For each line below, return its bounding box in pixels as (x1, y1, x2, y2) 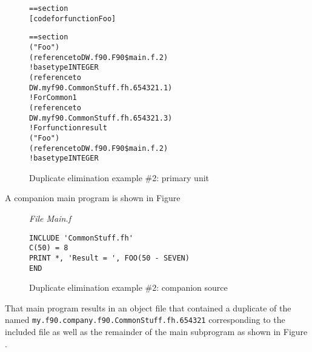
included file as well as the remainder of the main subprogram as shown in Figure (5, 325, 308, 338)
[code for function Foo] (29, 14, 116, 23)
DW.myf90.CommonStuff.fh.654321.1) (29, 83, 173, 92)
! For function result (29, 124, 107, 133)
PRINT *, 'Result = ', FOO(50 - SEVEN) (29, 253, 190, 262)
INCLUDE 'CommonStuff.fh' (29, 233, 133, 242)
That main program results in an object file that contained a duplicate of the (5, 301, 291, 314)
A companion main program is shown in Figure (5, 191, 181, 204)
